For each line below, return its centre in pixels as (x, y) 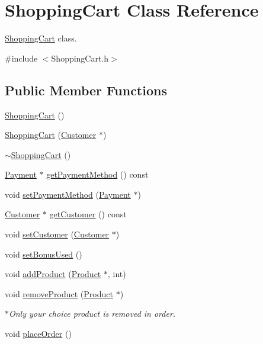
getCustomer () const (88, 214)
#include (21, 58)
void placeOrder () (38, 334)
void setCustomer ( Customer (57, 234)
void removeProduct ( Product (59, 293)
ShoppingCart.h (80, 58)
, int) (117, 274)
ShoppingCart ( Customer (51, 135)
